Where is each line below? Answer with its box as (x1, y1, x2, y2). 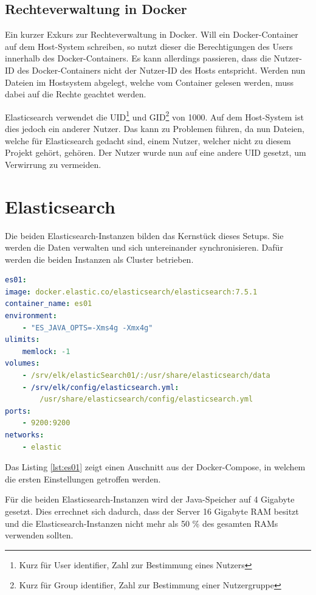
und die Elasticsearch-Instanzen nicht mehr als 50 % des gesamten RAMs (5, 517, 278, 529)
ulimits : (5, 335, 40, 344)
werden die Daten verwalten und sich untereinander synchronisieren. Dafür (5, 241, 283, 254)
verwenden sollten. (5, 529, 74, 541)
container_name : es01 (5, 299, 92, 308)
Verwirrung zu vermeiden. (5, 158, 101, 170)
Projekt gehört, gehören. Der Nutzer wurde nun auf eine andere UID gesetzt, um (5, 146, 306, 159)
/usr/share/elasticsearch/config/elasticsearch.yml (39, 395, 253, 404)
